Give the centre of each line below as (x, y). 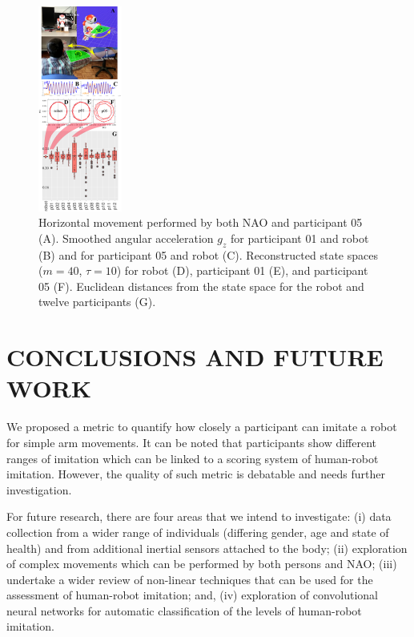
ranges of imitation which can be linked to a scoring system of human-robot (193, 458)
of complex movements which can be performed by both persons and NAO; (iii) (202, 564)
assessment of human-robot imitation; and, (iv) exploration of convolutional (192, 595)
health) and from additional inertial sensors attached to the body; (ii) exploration (207, 548)
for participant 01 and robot (300, 238)
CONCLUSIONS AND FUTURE (195, 357)
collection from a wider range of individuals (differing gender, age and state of (198, 532)
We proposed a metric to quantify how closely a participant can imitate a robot (202, 427)
